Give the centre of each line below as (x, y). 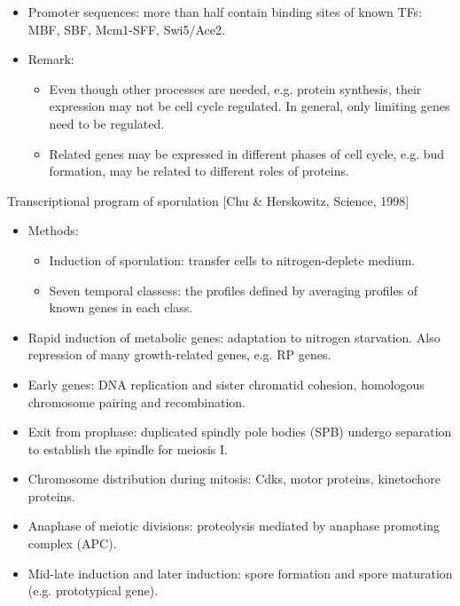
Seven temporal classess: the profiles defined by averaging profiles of (234, 290)
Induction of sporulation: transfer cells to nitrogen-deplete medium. (232, 260)
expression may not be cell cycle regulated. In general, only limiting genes (249, 106)
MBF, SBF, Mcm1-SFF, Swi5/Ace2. (126, 29)
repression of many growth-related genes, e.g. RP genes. (179, 354)
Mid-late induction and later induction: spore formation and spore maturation (240, 573)
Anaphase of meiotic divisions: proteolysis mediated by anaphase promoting (234, 526)
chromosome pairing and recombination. (137, 401)
